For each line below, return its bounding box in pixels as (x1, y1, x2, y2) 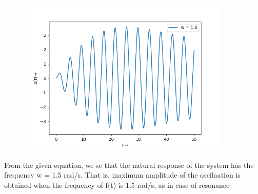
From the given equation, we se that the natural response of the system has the (4, 159, 254, 170)
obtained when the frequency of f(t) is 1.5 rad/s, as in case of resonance (4, 179, 230, 190)
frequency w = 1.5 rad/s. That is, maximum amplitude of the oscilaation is (4, 169, 241, 180)
